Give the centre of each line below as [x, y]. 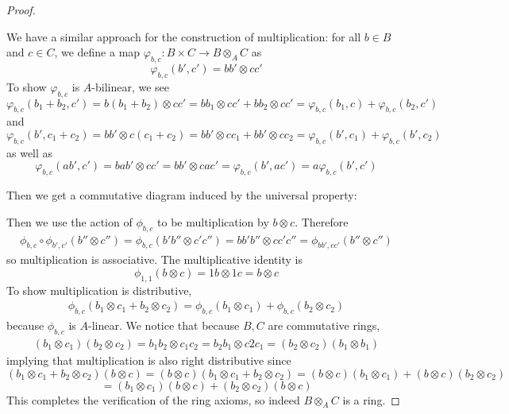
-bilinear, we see [131, 86]
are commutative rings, [324, 325]
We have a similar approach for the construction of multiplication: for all [184, 36]
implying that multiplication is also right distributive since [149, 360]
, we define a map [97, 52]
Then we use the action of [69, 221]
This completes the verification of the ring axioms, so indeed [153, 399]
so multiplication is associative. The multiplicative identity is [154, 259]
